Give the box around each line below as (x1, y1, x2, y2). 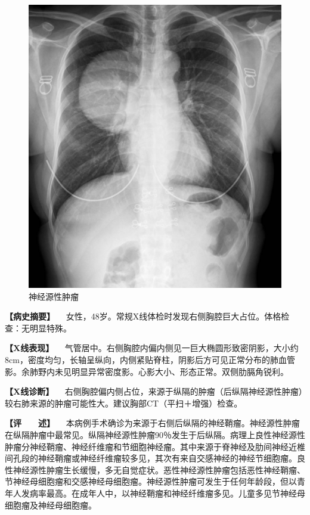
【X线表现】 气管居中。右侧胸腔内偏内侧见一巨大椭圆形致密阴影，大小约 (5, 342, 299, 354)
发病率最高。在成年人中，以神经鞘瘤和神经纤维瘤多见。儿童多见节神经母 (21, 486, 305, 499)
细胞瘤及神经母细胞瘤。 (5, 498, 97, 511)
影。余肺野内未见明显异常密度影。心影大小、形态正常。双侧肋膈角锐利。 (5, 365, 289, 377)
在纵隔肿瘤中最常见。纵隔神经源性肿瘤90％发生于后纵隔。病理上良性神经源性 (5, 428, 305, 440)
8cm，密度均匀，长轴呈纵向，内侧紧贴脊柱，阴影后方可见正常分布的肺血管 (5, 353, 295, 365)
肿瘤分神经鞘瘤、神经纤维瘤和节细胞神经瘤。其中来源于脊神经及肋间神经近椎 (5, 440, 305, 452)
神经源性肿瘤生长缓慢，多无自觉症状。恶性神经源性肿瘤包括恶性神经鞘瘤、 (13, 463, 305, 476)
